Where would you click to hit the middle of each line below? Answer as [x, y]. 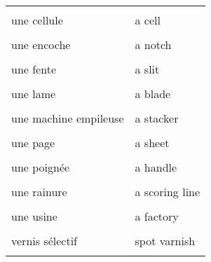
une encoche [41, 44]
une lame [34, 94]
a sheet [152, 143]
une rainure [39, 192]
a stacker [157, 118]
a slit [147, 69]
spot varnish [165, 241]
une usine [34, 216]
